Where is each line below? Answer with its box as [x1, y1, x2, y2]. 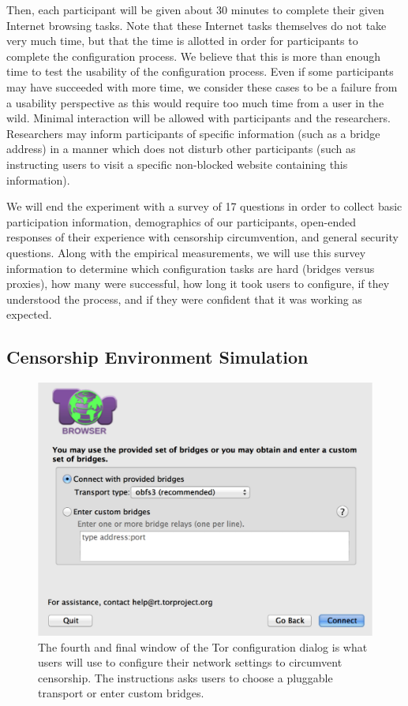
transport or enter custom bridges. [38, 685, 204, 701]
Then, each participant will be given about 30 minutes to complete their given [6, 2, 384, 17]
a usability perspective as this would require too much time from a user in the [6, 94, 384, 110]
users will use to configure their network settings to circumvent [38, 654, 342, 671]
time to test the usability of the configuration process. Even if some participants [6, 63, 394, 80]
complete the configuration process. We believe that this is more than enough [6, 47, 381, 64]
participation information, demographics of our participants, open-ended [6, 213, 356, 230]
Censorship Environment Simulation [6, 345, 309, 369]
